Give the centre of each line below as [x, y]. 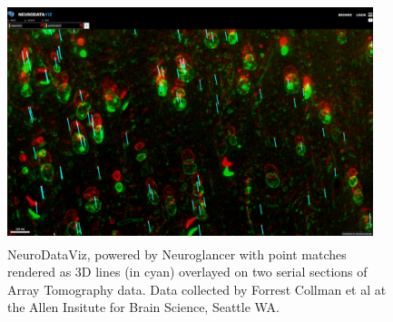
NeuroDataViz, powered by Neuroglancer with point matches [177, 254]
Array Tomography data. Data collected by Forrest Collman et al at [197, 289]
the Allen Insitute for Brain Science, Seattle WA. [143, 307]
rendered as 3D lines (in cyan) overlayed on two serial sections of [187, 272]
